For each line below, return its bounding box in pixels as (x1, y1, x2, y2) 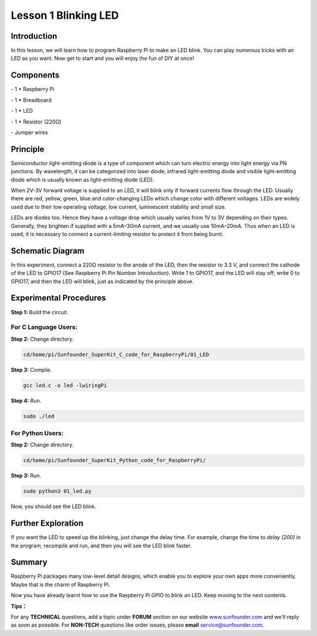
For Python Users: (11, 429, 64, 437)
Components (11, 70, 60, 80)
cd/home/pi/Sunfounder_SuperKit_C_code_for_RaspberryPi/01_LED (23, 351, 210, 358)
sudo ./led (23, 413, 55, 419)
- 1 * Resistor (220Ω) (11, 118, 62, 125)
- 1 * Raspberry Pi (11, 86, 55, 93)
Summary (11, 557, 48, 567)
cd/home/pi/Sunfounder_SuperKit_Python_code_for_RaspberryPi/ (23, 457, 206, 464)
